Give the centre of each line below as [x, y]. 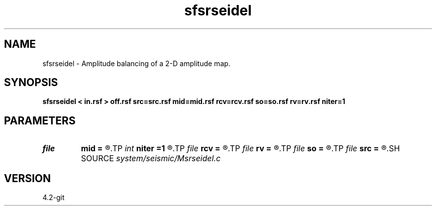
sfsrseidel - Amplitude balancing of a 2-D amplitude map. [136, 63]
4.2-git [54, 198]
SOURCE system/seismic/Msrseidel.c [151, 158]
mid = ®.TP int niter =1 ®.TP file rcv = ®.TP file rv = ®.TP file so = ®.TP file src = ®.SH [240, 149]
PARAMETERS [40, 120]
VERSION [28, 178]
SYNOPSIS [31, 83]
